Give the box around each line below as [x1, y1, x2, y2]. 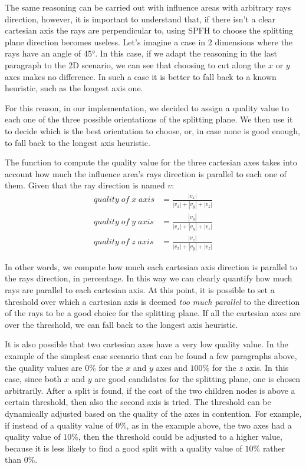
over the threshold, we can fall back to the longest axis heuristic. [5, 318, 238, 330]
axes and [156, 361, 187, 373]
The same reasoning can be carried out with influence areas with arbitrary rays [5, 1, 291, 13]
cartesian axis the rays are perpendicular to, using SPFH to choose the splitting [5, 24, 294, 36]
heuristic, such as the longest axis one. [5, 82, 143, 94]
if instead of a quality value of [5, 419, 113, 431]
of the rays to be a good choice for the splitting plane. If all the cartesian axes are [5, 307, 301, 319]
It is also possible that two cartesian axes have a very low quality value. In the [5, 338, 288, 350]
